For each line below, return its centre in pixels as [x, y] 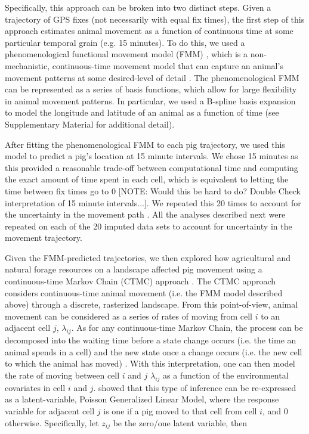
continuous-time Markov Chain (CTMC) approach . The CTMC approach [140, 281]
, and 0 [275, 411]
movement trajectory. [44, 238]
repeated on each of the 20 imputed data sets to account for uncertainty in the [149, 226]
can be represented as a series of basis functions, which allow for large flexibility [151, 89]
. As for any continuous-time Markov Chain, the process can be [187, 328]
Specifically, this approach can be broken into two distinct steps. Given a [138, 7]
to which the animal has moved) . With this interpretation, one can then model [150, 363]
